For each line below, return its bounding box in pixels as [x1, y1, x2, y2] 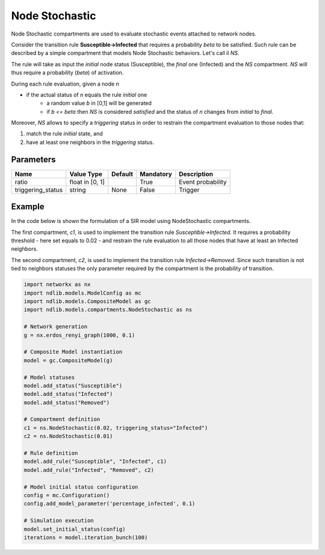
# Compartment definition [23, 416, 101, 423]
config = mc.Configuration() [23, 492, 110, 498]
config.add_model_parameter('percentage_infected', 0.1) [23, 500, 196, 507]
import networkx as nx [23, 281, 91, 288]
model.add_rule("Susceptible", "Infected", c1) [23, 458, 167, 465]
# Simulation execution [23, 517, 94, 524]
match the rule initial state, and [26, 130, 103, 137]
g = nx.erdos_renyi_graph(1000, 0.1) [23, 331, 135, 339]
